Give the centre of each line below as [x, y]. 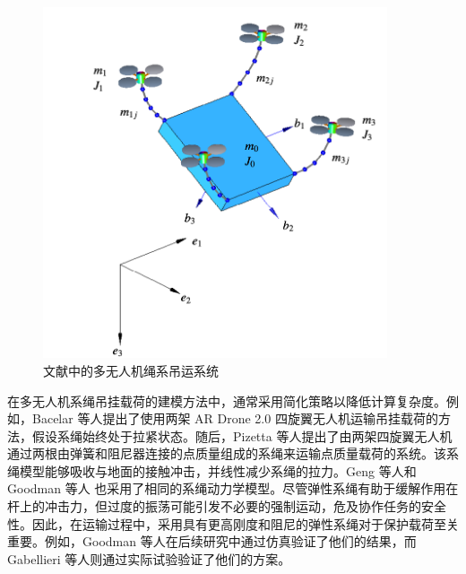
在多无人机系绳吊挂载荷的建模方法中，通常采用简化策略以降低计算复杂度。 [227, 400]
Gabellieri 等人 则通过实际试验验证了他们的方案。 [149, 558]
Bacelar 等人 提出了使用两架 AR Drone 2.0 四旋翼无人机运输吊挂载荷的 [235, 418]
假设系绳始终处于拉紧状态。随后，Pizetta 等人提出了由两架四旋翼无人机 [242, 435]
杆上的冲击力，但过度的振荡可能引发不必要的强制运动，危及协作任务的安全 [227, 506]
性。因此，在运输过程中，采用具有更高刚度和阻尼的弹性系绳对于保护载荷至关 [233, 523]
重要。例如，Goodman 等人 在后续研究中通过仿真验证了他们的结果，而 [212, 541]
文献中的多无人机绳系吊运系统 [131, 370]
